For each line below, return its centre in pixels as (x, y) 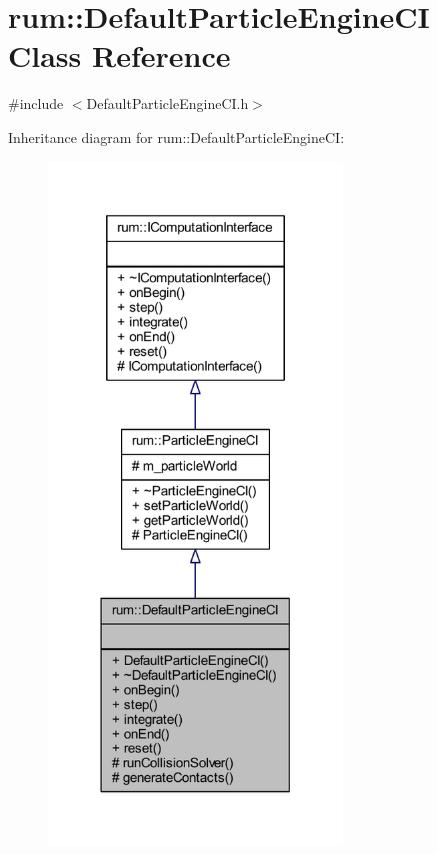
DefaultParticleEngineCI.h (167, 103)
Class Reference (119, 55)
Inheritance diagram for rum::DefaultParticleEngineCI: (176, 136)
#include (36, 103)
